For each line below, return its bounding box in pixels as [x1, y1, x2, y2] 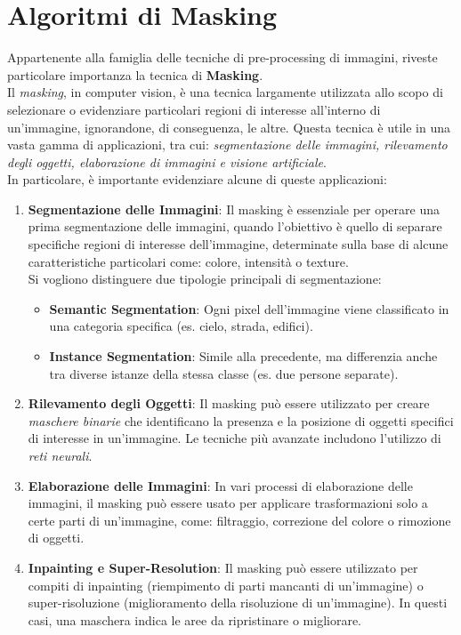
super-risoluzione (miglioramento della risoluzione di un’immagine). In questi [28, 593, 448, 612]
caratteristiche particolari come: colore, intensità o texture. [28, 252, 349, 270]
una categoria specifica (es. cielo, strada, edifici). [49, 317, 313, 335]
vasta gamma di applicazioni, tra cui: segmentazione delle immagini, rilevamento [7, 135, 448, 154]
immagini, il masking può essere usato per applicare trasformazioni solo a [28, 494, 428, 512]
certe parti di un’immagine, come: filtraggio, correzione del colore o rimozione [28, 510, 451, 529]
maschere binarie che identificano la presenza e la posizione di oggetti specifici [28, 411, 454, 430]
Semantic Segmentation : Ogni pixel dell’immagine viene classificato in [49, 299, 449, 317]
